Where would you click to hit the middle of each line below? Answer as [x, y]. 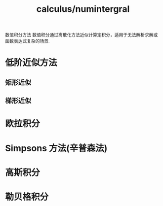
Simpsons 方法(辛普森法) [56, 148]
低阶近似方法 [31, 63]
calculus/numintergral [83, 9]
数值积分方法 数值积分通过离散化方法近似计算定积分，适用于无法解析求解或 [81, 35]
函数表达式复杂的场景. [28, 41]
